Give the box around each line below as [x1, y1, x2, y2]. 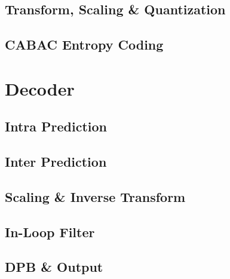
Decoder [5, 76, 75, 100]
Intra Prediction [5, 117, 107, 136]
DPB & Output [5, 257, 103, 276]
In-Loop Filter [5, 222, 95, 241]
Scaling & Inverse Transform [5, 187, 186, 206]
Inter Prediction [5, 152, 107, 171]
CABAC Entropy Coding [5, 35, 164, 54]
